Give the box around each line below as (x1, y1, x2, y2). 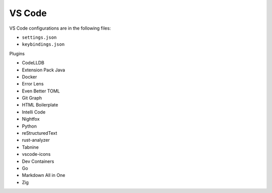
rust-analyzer (22, 137, 50, 143)
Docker (22, 73, 37, 80)
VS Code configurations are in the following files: (9, 25, 111, 31)
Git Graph (22, 95, 42, 101)
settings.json (22, 34, 57, 40)
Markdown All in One (22, 172, 65, 178)
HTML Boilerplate (22, 102, 58, 108)
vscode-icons (22, 151, 51, 157)
